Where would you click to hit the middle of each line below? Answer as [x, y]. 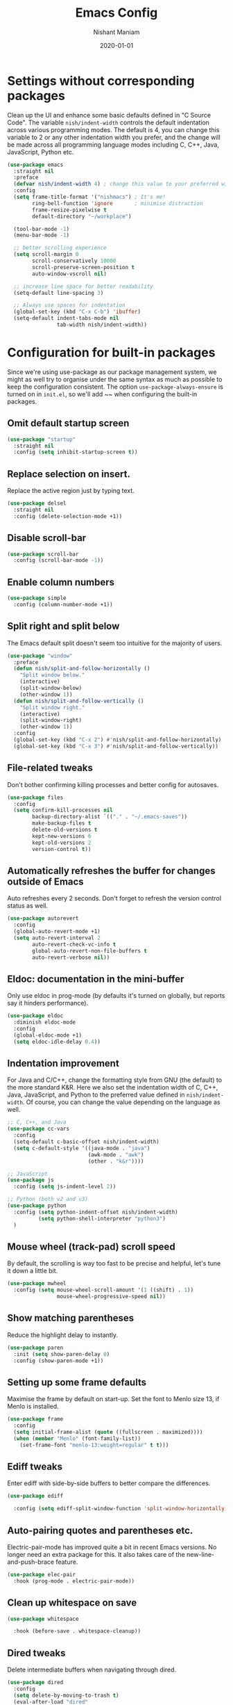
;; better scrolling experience [60, 248]
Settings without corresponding [101, 81]
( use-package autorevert [43, 919]
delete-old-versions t [65, 830]
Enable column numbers [61, 582]
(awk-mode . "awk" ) [116, 1155]
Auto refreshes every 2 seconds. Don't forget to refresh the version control [114, 898]
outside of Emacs [46, 881]
